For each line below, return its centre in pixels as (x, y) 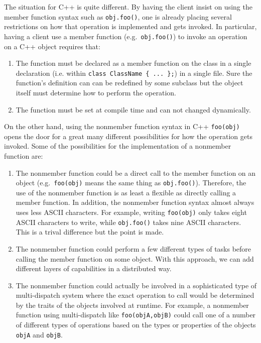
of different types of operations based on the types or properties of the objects (136, 325)
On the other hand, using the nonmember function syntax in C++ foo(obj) (122, 126)
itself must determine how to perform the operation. (96, 92)
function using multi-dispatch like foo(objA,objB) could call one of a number (136, 315)
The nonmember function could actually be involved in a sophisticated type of (136, 285)
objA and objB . (39, 334)
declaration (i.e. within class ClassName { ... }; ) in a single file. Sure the (134, 73)
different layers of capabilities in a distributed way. (94, 268)
